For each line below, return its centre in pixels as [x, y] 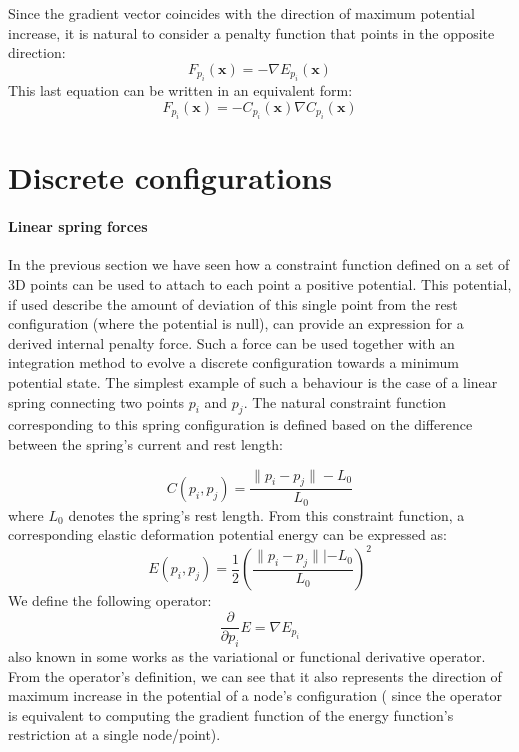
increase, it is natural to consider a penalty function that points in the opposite [251, 32]
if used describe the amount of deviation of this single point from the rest [233, 303]
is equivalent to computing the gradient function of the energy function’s [231, 714]
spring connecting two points [96, 401]
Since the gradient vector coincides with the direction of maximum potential [241, 13]
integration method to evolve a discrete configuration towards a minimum [234, 362]
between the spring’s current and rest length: [145, 443]
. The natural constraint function [345, 401]
